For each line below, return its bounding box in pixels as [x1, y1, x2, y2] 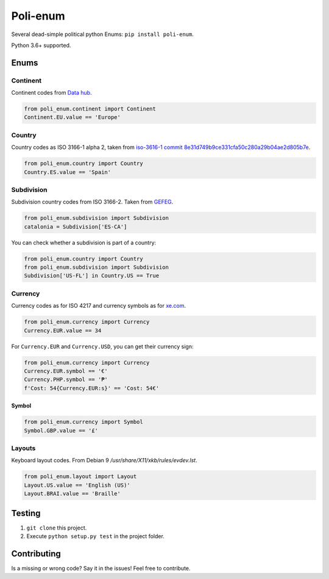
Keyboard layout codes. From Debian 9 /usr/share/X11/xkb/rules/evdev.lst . [11, 457, 197, 464]
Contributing [11, 548, 61, 559]
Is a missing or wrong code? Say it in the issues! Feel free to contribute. [11, 564, 191, 572]
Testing [11, 508, 41, 519]
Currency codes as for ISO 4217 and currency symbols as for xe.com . [11, 302, 186, 310]
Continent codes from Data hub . [11, 89, 92, 96]
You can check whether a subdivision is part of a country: [11, 239, 157, 246]
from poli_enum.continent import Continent [24, 106, 157, 112]
